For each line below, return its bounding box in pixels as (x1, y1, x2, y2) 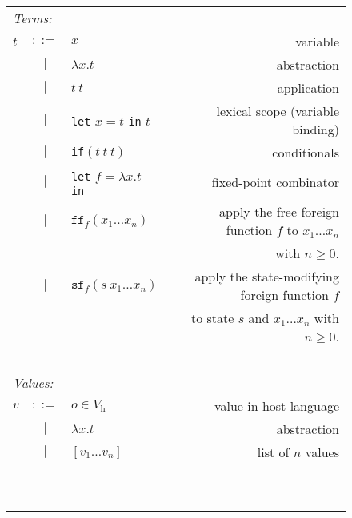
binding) (292, 120, 339, 138)
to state (191, 309, 234, 327)
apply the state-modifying (194, 267, 339, 285)
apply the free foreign (219, 202, 339, 221)
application (277, 78, 339, 97)
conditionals (272, 143, 339, 161)
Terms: (13, 9, 52, 27)
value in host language (214, 396, 339, 415)
